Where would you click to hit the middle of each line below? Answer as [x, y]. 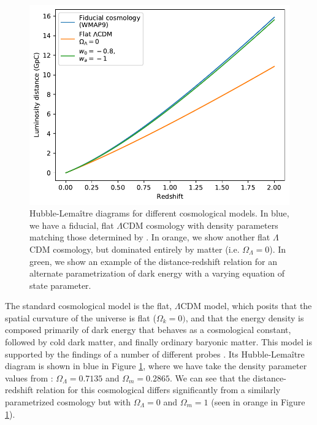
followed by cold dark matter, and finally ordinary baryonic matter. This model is [158, 342]
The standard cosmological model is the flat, [89, 306]
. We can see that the [210, 377]
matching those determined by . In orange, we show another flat [150, 237]
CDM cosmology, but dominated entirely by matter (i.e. [135, 249]
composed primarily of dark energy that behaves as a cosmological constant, [148, 330]
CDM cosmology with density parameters [201, 225]
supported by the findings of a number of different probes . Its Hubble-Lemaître [155, 354]
